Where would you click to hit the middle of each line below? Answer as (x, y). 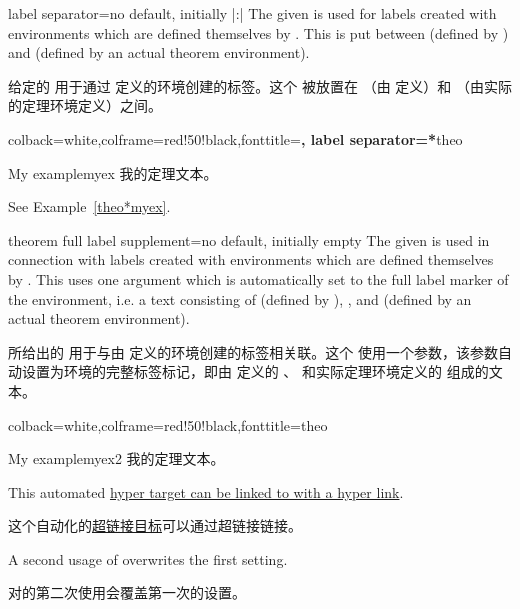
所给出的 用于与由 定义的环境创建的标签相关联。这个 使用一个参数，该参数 (253, 351)
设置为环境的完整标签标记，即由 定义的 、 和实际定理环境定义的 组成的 (255, 371)
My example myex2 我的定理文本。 (116, 458)
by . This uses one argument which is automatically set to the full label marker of (258, 278)
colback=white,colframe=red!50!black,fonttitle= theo (168, 424)
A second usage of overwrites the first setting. (148, 558)
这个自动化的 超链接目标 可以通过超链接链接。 (155, 525)
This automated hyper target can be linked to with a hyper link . (206, 491)
